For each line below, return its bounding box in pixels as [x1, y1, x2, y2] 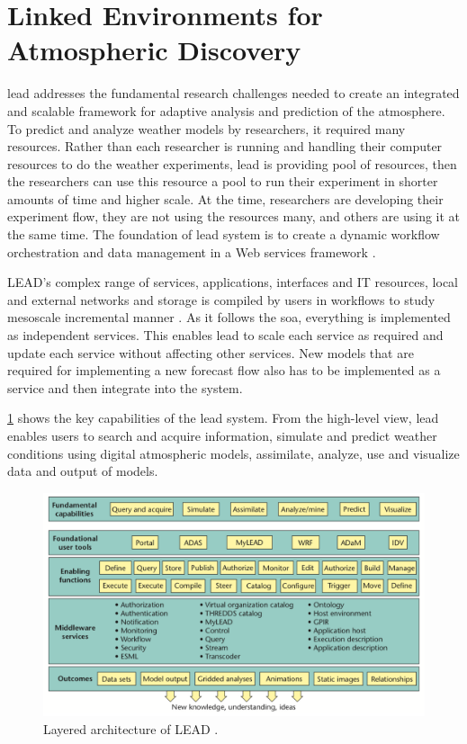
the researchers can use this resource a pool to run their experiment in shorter [7, 172, 438, 191]
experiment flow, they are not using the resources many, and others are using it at [7, 207, 461, 226]
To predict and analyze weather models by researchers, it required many [7, 119, 406, 138]
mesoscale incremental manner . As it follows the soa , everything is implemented [7, 308, 451, 327]
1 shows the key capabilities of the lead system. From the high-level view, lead [7, 408, 439, 427]
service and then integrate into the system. [7, 378, 243, 397]
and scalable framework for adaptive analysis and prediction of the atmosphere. [7, 101, 445, 120]
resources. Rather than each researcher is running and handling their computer [7, 137, 443, 156]
